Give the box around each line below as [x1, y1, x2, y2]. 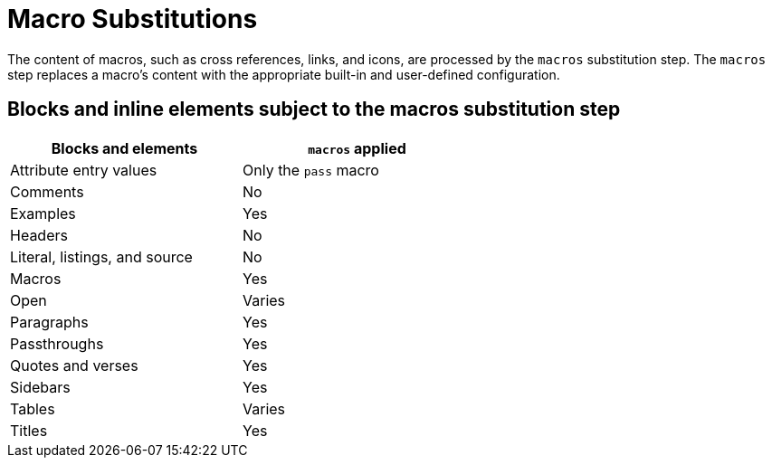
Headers [10, 225, 68, 244]
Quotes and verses [10, 356, 138, 375]
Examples [10, 204, 76, 223]
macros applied [308, 138, 406, 157]
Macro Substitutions [7, 4, 258, 34]
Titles [10, 421, 48, 440]
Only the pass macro [243, 160, 379, 179]
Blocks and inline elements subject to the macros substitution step [7, 98, 621, 121]
